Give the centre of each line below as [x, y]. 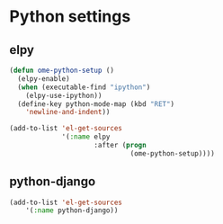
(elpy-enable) [44, 78]
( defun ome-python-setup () [62, 70]
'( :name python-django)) [72, 211]
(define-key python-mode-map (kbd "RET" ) [96, 104]
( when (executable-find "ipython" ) [84, 87]
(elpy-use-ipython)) [64, 95]
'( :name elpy [86, 137]
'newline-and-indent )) [68, 112]
